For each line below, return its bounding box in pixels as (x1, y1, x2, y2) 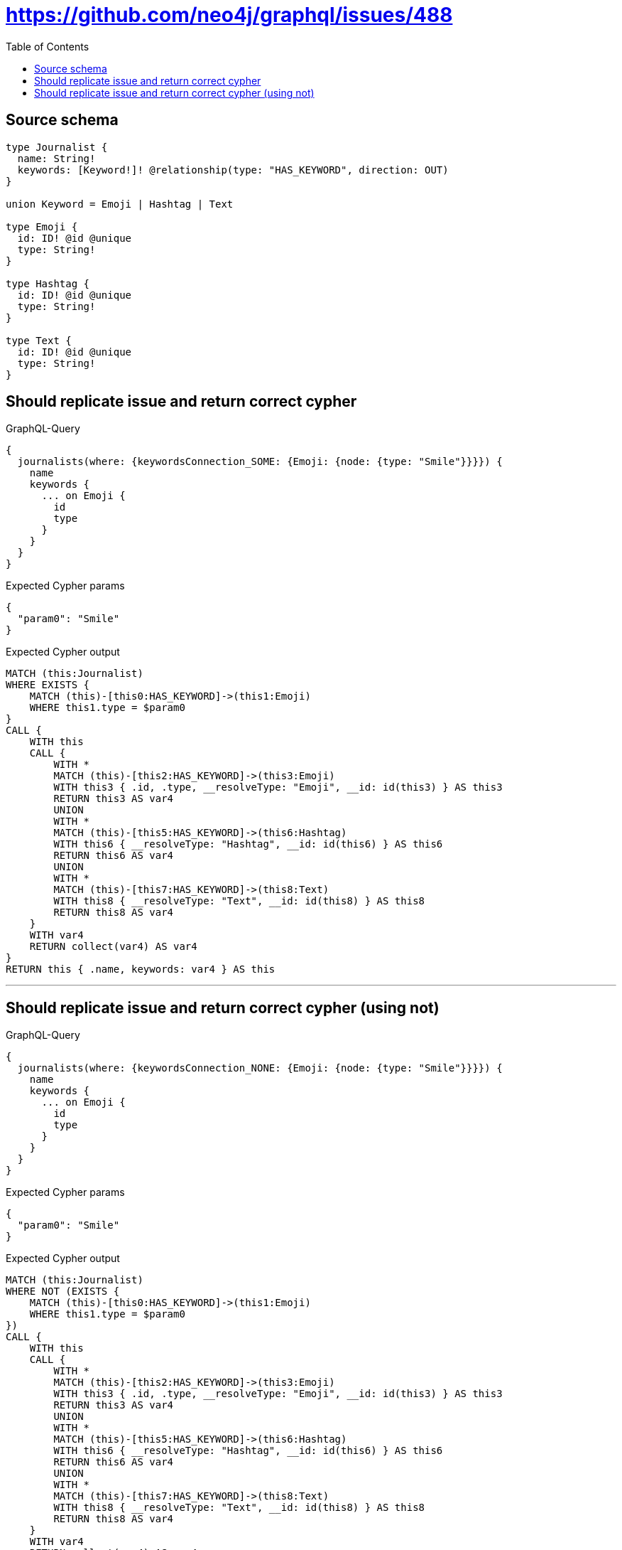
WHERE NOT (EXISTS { (6, 1286, 120, 1298)
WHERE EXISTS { (6, 679, 90, 691)
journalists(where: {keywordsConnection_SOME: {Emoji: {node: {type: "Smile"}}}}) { (17, 456, 503, 468)
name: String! (17, 152, 96, 164)
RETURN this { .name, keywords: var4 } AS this (6, 963, 275, 976)
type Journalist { (6, 141, 108, 153)
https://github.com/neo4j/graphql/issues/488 (6, 3, 453, 27)
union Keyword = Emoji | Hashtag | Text (6, 198, 234, 210)
